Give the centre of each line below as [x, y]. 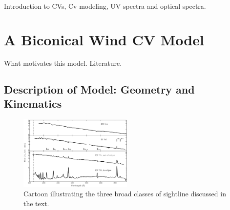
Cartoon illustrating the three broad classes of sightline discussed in [125, 194]
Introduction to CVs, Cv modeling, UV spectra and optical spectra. [105, 6]
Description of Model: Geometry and [99, 89]
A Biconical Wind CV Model [104, 39]
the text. [36, 203]
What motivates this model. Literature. [63, 63]
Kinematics [33, 104]
